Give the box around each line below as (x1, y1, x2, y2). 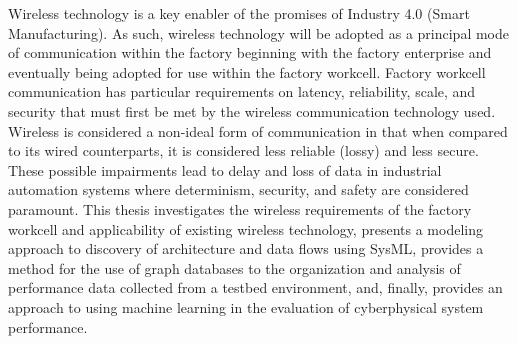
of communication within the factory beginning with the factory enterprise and (8, 42, 492, 63)
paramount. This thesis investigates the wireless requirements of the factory (8, 198, 472, 219)
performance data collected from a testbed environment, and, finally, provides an (8, 277, 503, 298)
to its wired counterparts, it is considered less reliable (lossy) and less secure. (8, 140, 479, 161)
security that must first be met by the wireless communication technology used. (8, 100, 496, 121)
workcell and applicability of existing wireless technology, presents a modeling (8, 218, 483, 239)
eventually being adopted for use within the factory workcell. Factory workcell (8, 61, 486, 82)
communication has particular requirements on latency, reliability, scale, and (8, 81, 476, 102)
